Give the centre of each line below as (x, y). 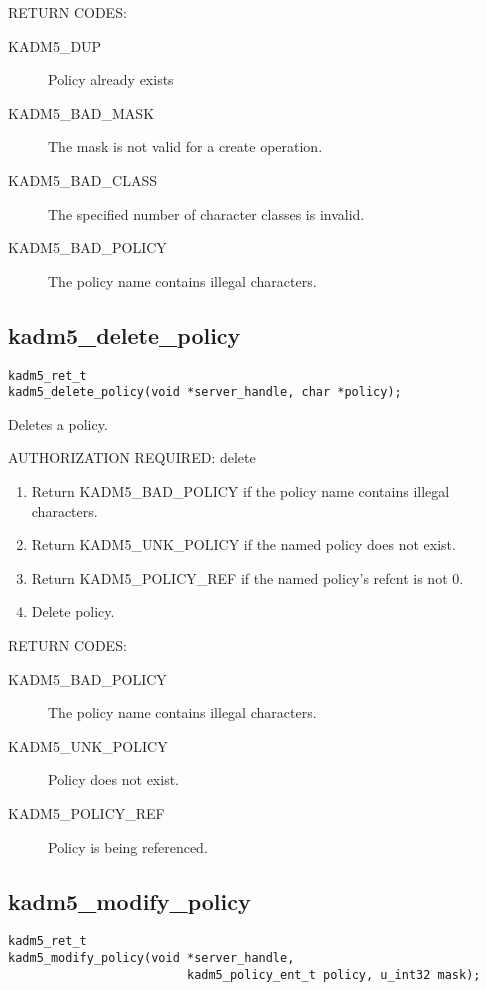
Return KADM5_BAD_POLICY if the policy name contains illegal (240, 491)
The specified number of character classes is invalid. (206, 213)
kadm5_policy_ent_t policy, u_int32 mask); (333, 974)
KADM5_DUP (55, 45)
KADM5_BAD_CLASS (82, 179)
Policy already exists (111, 79)
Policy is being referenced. (128, 846)
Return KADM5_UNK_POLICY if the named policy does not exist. (243, 544)
